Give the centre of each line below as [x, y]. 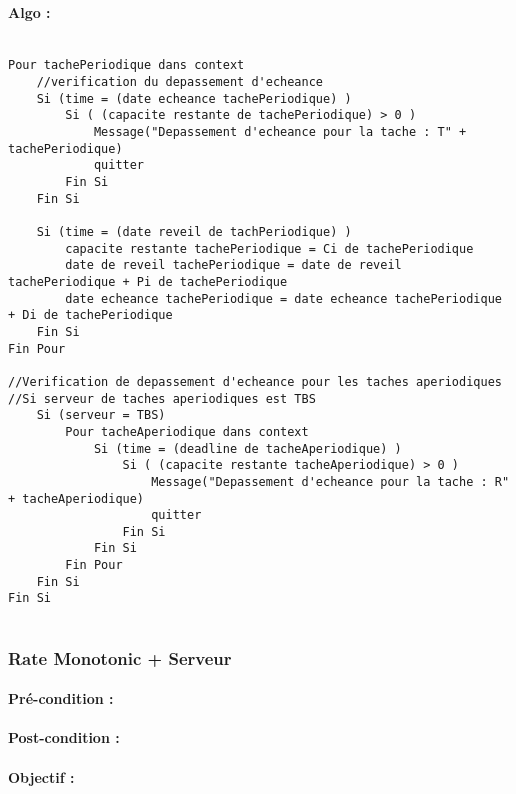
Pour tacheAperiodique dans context [187, 431]
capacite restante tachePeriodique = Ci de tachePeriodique [269, 248]
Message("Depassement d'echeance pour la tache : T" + [280, 132]
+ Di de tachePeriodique [90, 315]
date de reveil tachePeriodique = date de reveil [233, 265]
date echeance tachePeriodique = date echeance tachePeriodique [283, 298]
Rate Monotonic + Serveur [120, 657]
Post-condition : [64, 737]
